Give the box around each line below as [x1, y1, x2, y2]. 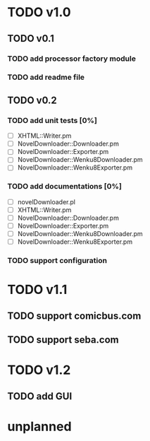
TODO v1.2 [7, 362, 71, 378]
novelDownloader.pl [17, 197, 76, 206]
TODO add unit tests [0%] [7, 115, 97, 125]
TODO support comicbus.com [7, 310, 142, 322]
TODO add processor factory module [7, 54, 136, 64]
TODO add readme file [7, 72, 85, 82]
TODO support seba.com [7, 334, 119, 346]
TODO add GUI [7, 390, 73, 402]
